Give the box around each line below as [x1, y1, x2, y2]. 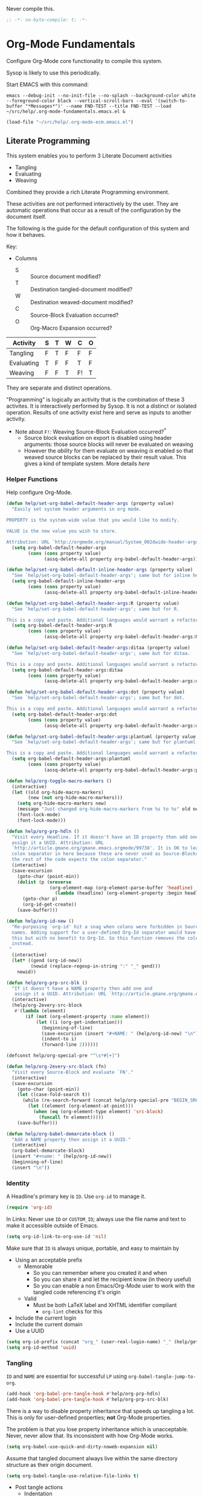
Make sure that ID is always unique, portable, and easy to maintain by [6, 1245, 179, 1252]
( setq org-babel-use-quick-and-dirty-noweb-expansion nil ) [6, 1443, 158, 1450]
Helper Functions [6, 475, 58, 484]
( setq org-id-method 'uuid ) [6, 1345, 77, 1351]
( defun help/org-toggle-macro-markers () [6, 778, 112, 784]
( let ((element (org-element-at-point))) [28, 1103, 134, 1109]
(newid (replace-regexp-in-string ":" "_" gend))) [30, 963, 161, 969]
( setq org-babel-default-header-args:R [11, 622, 112, 629]
